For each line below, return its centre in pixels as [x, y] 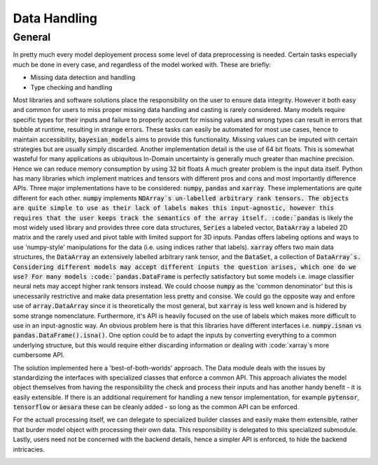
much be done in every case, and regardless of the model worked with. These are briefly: [142, 64]
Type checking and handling [71, 87]
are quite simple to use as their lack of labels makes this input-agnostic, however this [174, 208]
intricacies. [29, 449]
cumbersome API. [39, 355]
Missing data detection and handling [83, 78]
